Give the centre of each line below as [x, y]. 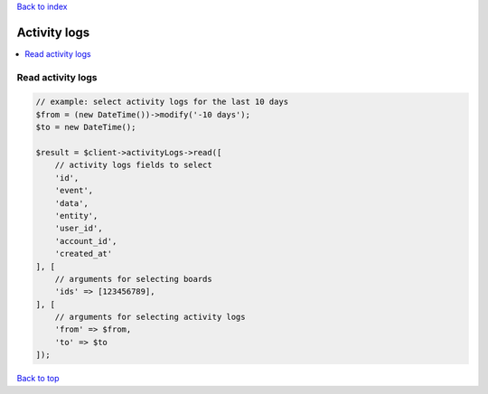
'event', [74, 191]
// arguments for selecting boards [133, 279]
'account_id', [86, 241]
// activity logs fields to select [133, 165]
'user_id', [79, 229]
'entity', [76, 216]
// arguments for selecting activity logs [150, 317]
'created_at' [84, 254]
